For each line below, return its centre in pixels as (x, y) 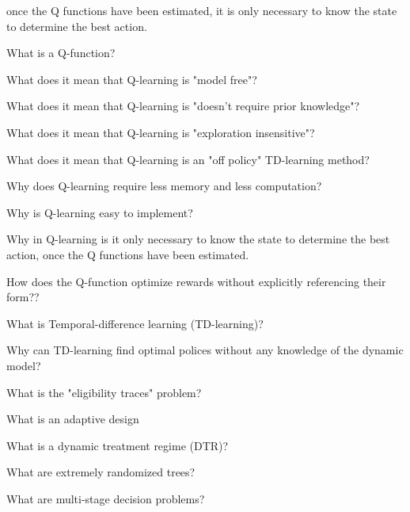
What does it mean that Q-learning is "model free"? (132, 79)
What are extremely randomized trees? (101, 472)
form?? (23, 297)
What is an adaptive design (73, 419)
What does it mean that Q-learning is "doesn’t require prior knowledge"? (183, 106)
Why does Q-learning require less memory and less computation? (164, 186)
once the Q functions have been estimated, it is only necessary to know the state (202, 10)
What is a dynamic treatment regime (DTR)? (118, 445)
